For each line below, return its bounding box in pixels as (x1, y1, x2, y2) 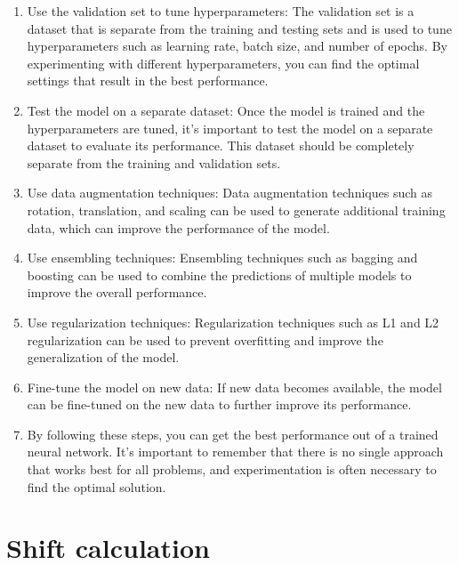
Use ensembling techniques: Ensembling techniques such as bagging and (27, 248, 418, 267)
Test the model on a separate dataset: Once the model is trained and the (27, 101, 425, 119)
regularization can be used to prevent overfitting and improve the (27, 330, 383, 349)
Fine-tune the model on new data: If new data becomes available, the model (27, 377, 442, 396)
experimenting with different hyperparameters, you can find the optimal (27, 53, 420, 72)
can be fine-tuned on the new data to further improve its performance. (27, 395, 412, 414)
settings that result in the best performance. (27, 71, 269, 90)
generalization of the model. (27, 348, 180, 367)
